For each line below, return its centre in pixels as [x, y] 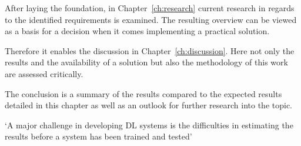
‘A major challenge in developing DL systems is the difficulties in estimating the [149, 125]
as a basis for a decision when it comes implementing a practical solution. [137, 31]
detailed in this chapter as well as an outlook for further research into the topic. [148, 105]
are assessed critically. [44, 73]
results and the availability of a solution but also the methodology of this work [146, 62]
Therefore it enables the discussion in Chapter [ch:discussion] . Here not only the [150, 50]
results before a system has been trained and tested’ [98, 136]
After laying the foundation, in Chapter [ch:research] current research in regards [150, 8]
